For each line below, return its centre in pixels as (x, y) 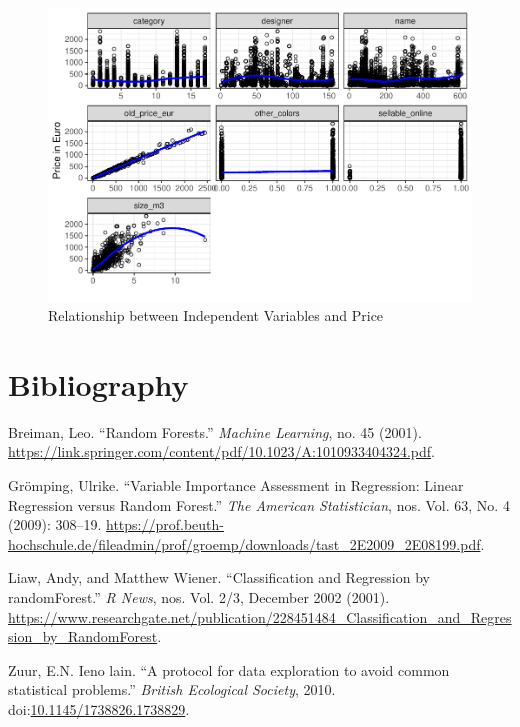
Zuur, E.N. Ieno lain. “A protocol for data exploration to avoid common (229, 669)
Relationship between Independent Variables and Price (216, 315)
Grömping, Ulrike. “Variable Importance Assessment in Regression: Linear (236, 485)
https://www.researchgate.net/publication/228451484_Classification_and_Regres (260, 616)
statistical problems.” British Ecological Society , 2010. (172, 689)
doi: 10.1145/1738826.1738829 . (99, 708)
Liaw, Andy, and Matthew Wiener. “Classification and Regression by (219, 577)
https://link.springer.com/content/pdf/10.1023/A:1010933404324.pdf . (221, 451)
